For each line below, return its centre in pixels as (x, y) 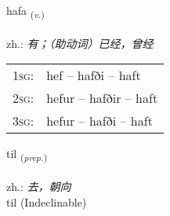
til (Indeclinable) (47, 201)
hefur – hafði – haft (99, 121)
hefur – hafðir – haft (102, 98)
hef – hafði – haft (94, 75)
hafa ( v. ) (25, 11)
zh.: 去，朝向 (39, 187)
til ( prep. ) (27, 155)
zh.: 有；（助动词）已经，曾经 (80, 43)
